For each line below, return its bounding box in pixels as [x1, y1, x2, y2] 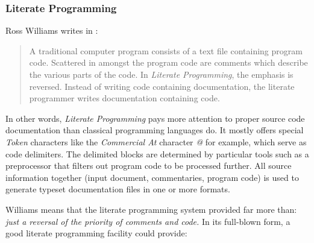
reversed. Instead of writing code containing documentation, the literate [29, 80, 295, 92]
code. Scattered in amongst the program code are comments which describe [29, 56, 308, 69]
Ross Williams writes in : [5, 24, 98, 37]
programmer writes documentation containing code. [29, 92, 220, 104]
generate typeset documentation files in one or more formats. [5, 183, 230, 195]
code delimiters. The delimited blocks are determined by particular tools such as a [5, 147, 309, 160]
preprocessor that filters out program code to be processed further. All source [5, 159, 292, 172]
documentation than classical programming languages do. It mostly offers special [5, 124, 304, 136]
